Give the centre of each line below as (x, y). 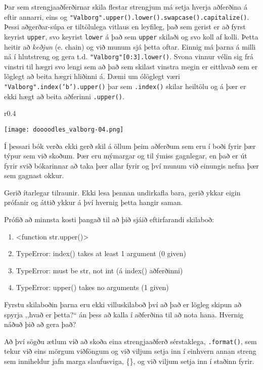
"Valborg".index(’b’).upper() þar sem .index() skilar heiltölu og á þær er (125, 86)
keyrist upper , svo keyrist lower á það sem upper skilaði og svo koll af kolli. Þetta (131, 36)
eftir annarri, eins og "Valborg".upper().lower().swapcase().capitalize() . (127, 16)
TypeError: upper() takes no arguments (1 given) (92, 287)
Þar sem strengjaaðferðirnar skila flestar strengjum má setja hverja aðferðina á (126, 7)
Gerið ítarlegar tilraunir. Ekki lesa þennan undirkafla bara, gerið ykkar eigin (122, 192)
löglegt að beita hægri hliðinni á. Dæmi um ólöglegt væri (92, 76)
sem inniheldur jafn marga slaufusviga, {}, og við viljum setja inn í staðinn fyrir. (129, 361)
